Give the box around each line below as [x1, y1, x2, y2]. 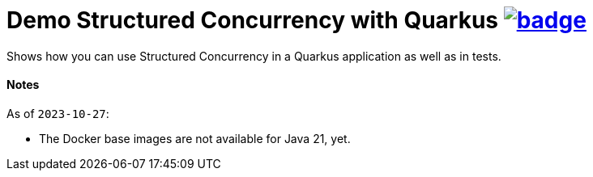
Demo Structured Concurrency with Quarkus [6, 6, 499, 34]
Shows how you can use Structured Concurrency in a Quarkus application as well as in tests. [6, 48, 501, 63]
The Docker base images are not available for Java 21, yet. [39, 131, 351, 145]
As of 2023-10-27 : [6, 106, 109, 120]
